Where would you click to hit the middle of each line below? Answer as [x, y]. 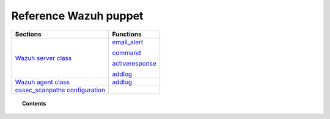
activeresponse [134, 63]
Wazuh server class [43, 58]
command [127, 53]
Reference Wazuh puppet [77, 16]
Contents [34, 103]
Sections [28, 34]
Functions [127, 34]
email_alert [128, 42]
